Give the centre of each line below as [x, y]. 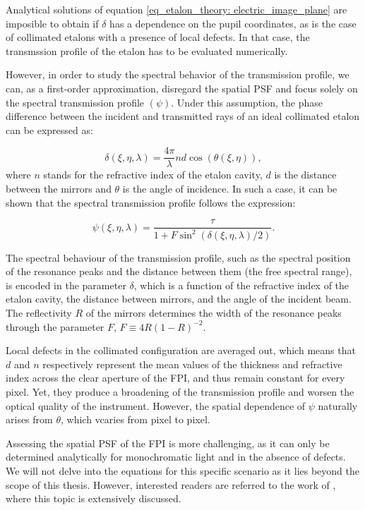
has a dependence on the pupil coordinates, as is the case [233, 23]
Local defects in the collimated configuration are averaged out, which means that [181, 350]
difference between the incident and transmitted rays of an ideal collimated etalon [183, 116]
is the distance [305, 175]
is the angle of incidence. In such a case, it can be [230, 188]
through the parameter [55, 326]
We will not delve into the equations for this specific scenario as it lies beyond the [183, 470]
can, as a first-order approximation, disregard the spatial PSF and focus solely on [182, 88]
